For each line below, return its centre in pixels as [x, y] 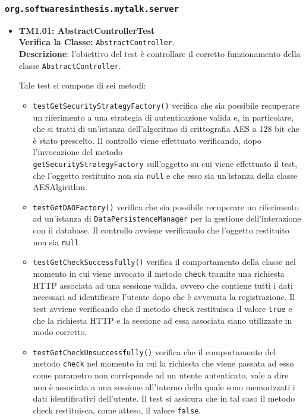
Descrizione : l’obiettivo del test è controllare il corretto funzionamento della [160, 54]
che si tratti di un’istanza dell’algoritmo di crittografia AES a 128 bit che [166, 129]
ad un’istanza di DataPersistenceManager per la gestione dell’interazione [167, 218]
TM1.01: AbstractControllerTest [87, 30]
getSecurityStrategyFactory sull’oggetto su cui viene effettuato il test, [165, 163]
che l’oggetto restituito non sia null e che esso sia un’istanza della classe [165, 175]
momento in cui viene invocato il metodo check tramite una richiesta [159, 274]
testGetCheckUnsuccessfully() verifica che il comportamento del [154, 351]
